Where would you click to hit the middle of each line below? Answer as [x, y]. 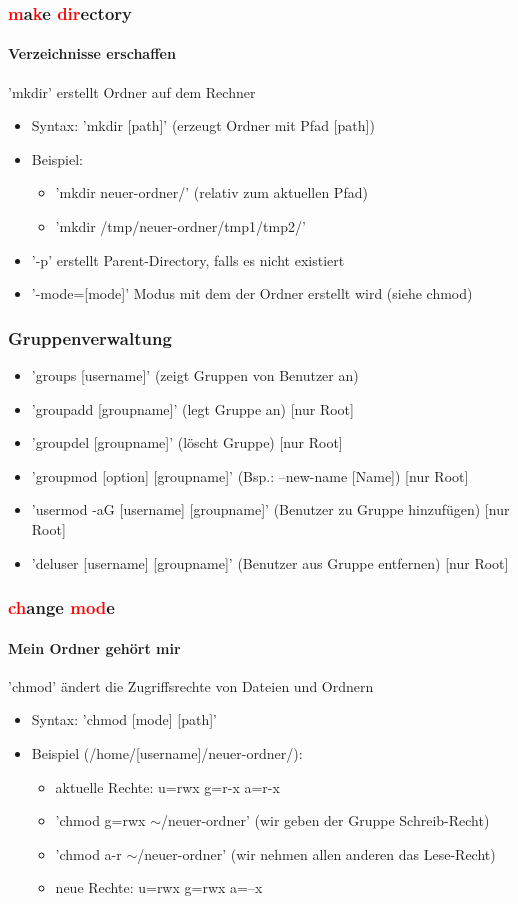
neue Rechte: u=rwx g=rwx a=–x [159, 887]
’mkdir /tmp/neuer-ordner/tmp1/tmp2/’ [180, 226]
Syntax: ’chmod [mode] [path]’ [124, 719]
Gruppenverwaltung [90, 337]
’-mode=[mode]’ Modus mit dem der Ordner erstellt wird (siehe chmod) [252, 293]
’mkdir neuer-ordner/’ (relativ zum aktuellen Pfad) [211, 192]
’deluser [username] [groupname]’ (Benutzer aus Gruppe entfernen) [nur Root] [270, 562]
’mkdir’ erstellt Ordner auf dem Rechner [132, 91]
